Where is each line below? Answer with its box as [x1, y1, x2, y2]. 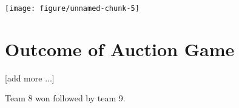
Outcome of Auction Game [5, 36, 235, 61]
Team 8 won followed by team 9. [5, 92, 126, 104]
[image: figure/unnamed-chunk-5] [5, 4, 140, 13]
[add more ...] [5, 71, 55, 84]
